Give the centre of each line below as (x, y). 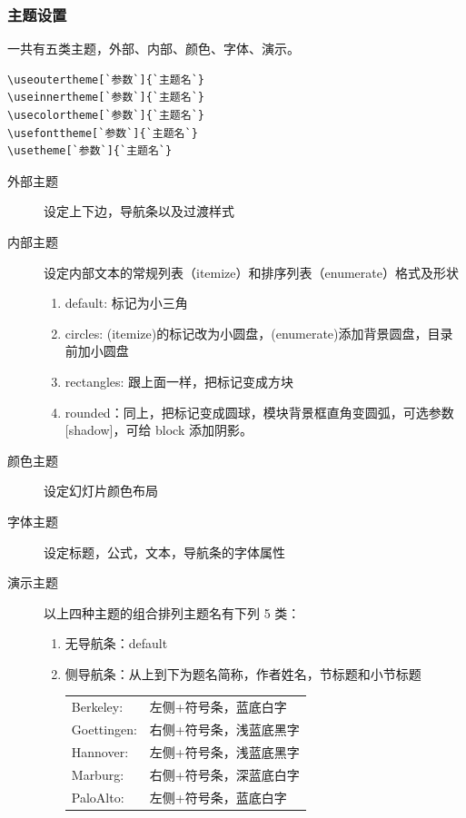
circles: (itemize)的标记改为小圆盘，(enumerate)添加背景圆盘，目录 (259, 333)
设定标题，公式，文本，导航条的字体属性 (164, 552)
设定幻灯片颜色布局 (101, 491)
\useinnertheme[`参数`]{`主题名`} (106, 98)
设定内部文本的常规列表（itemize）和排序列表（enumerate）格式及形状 (251, 272)
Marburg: (98, 774)
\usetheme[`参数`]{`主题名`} (90, 151)
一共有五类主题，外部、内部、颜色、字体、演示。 (154, 49)
